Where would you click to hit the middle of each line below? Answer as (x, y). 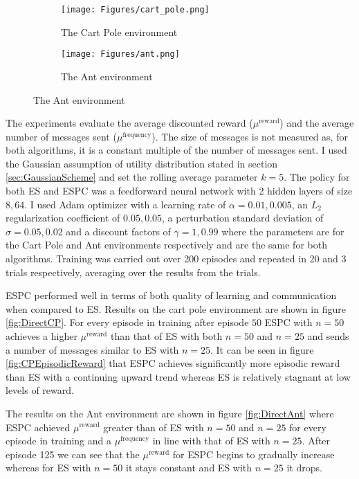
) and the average (317, 123)
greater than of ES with (154, 427)
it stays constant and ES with (189, 468)
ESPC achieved (38, 427)
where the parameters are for (283, 231)
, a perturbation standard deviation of (243, 218)
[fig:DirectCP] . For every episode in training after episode (127, 322)
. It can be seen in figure (262, 349)
